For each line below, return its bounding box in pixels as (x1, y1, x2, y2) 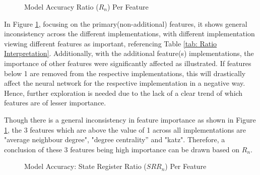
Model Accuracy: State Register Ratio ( (24, 161, 147, 171)
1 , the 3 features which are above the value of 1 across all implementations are (4, 124, 246, 135)
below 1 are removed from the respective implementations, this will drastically (4, 68, 246, 78)
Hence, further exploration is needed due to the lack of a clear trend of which (4, 87, 243, 98)
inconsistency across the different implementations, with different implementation (4, 28, 255, 39)
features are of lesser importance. (4, 97, 106, 108)
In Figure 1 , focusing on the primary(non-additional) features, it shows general (4, 18, 247, 29)
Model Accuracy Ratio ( (24, 2, 99, 12)
